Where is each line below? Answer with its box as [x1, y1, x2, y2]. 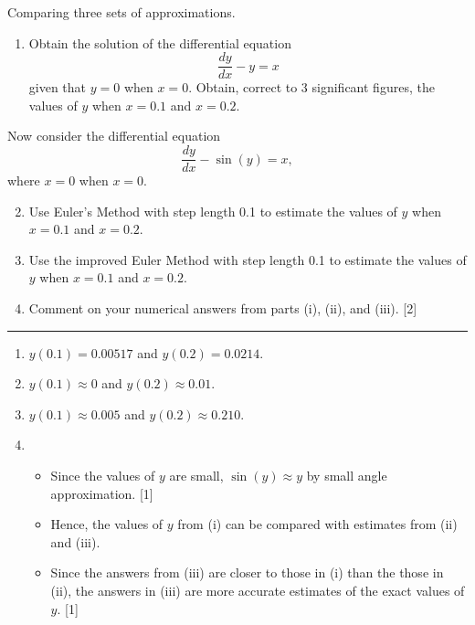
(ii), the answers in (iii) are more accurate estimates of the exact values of [50, 581, 465, 599]
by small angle [306, 466, 387, 485]
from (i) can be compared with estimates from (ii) [177, 514, 458, 534]
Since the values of [50, 466, 155, 485]
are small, [169, 466, 224, 485]
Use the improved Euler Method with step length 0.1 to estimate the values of [28, 249, 467, 269]
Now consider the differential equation [7, 126, 221, 145]
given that [28, 78, 87, 97]
